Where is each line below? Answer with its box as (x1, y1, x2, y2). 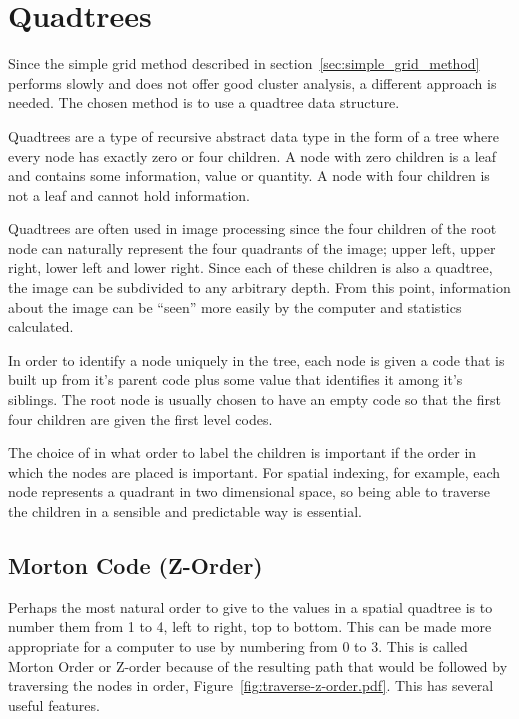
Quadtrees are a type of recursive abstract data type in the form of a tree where (8, 125, 499, 146)
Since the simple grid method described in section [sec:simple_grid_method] (8, 53, 480, 74)
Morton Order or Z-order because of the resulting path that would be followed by (8, 655, 508, 676)
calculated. (8, 316, 74, 337)
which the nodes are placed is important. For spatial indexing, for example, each (8, 461, 501, 482)
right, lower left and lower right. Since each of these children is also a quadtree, (8, 257, 493, 278)
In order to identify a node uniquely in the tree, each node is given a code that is (8, 349, 505, 370)
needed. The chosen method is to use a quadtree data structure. (8, 92, 400, 113)
